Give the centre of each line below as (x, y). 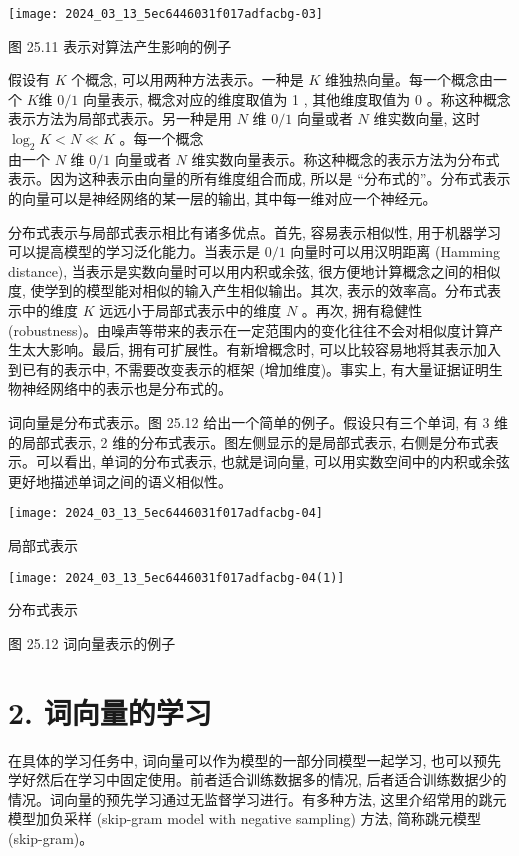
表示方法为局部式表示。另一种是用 (120, 118)
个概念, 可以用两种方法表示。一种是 (187, 79)
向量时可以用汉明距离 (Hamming (395, 251)
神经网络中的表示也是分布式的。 (126, 388)
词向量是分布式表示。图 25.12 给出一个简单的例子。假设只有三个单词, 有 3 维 (258, 421)
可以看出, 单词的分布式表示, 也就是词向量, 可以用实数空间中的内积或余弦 (272, 461)
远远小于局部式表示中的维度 (190, 309)
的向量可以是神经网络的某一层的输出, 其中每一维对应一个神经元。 (222, 198)
